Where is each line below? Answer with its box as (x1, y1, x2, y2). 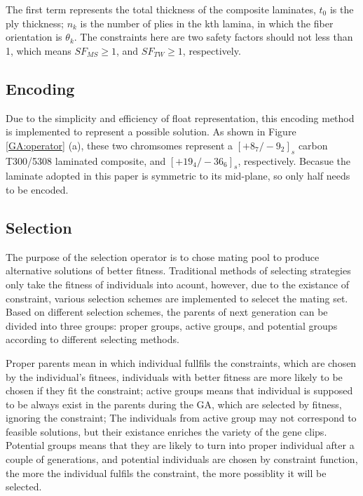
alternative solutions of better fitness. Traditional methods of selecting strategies (6, 263, 351, 278)
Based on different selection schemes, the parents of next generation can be (6, 304, 328, 319)
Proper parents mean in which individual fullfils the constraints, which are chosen (6, 355, 357, 370)
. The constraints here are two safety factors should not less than (74, 29, 353, 44)
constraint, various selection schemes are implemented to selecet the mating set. (6, 290, 348, 305)
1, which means (6, 43, 71, 58)
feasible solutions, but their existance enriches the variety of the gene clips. (6, 424, 327, 438)
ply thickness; (6, 15, 64, 30)
